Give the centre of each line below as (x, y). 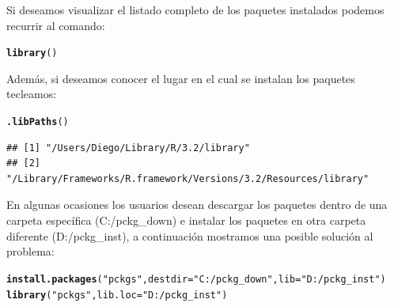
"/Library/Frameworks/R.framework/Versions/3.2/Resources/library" (188, 178)
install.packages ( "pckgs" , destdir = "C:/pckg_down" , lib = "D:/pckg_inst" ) (196, 279)
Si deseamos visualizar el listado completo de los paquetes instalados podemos (195, 9)
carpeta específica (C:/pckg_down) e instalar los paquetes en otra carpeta (186, 220)
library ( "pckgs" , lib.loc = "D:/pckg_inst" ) (117, 295)
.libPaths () (38, 122)
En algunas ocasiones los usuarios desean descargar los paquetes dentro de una (197, 205)
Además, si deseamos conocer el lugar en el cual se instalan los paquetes (181, 78)
